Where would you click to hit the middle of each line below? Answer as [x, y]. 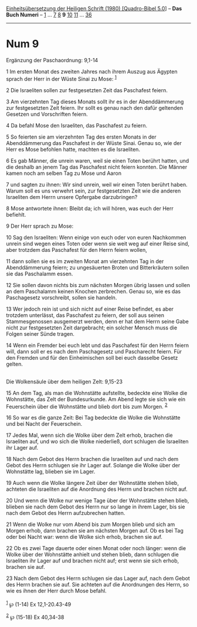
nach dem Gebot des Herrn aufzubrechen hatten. [66, 513]
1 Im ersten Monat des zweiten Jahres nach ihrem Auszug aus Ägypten [92, 71]
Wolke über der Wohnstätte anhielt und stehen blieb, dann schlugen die [92, 555]
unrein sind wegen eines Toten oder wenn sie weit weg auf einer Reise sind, [98, 244]
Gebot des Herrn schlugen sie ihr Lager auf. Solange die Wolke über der [93, 466]
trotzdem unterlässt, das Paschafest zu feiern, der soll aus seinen [85, 315]
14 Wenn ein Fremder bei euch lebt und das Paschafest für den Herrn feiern [98, 345]
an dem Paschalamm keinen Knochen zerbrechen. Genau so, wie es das [93, 291]
